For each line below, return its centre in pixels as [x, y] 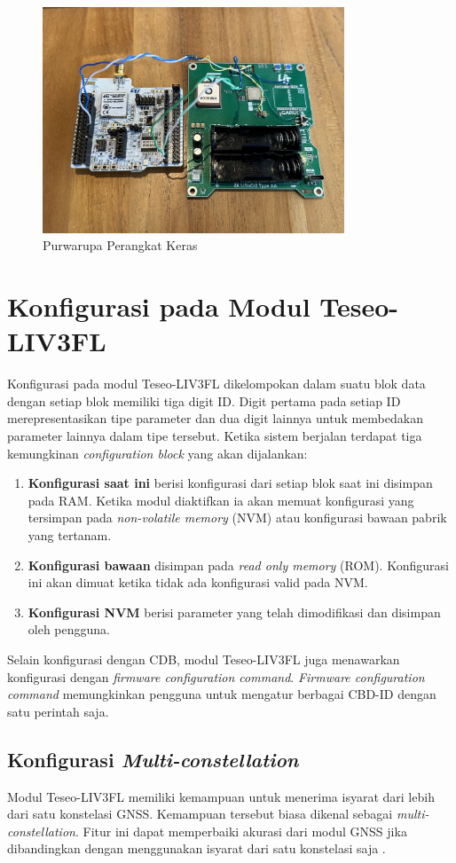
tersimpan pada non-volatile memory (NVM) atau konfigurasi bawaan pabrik [237, 518]
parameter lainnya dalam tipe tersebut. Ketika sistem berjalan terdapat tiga [215, 436]
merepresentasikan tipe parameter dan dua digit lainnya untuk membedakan [215, 418]
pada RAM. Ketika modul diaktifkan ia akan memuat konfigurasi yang [221, 500]
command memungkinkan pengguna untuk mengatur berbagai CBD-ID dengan [222, 694]
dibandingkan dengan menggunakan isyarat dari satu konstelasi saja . [197, 848]
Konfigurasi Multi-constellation [153, 759]
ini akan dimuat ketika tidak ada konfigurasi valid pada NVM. [198, 582]
